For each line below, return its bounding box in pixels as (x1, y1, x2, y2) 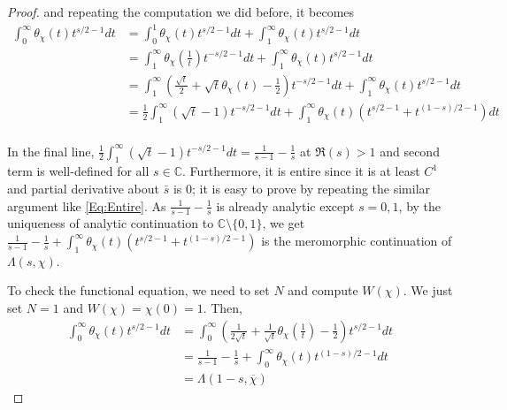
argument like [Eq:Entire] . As (7, 196, 166, 215)
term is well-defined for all (7, 162, 150, 180)
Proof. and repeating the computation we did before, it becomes (7, 3, 355, 20)
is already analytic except (216, 196, 355, 215)
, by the (398, 196, 442, 215)
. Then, (203, 299, 242, 317)
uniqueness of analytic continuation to (7, 214, 214, 232)
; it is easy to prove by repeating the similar (191, 179, 431, 198)
